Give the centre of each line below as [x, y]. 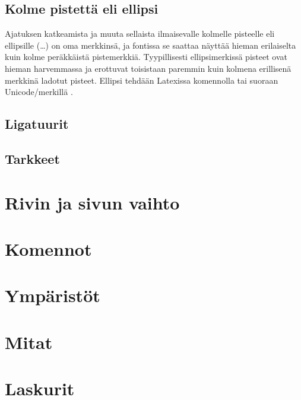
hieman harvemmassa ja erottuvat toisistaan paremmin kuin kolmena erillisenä [148, 68]
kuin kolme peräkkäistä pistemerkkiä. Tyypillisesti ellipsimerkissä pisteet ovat [146, 57]
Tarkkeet [32, 158]
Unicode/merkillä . [39, 92]
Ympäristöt [53, 295]
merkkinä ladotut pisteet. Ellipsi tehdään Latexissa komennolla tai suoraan [142, 80]
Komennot [48, 248]
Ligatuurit [37, 124]
